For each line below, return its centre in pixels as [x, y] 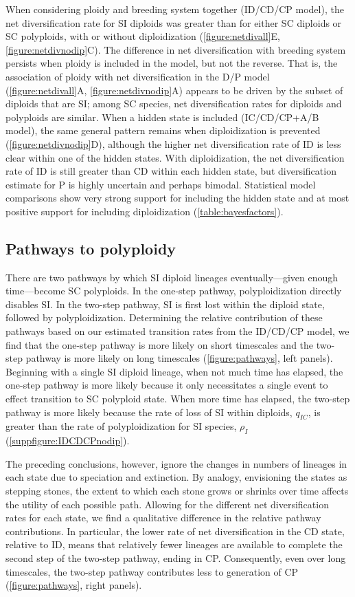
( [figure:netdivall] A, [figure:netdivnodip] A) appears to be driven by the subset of [174, 90]
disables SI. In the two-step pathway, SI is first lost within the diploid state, [165, 304]
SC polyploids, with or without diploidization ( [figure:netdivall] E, [143, 36]
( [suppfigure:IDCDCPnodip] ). [68, 441]
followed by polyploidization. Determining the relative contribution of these [164, 317]
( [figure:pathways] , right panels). [74, 585]
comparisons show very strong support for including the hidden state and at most [177, 198]
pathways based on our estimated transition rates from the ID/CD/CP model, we [177, 331]
